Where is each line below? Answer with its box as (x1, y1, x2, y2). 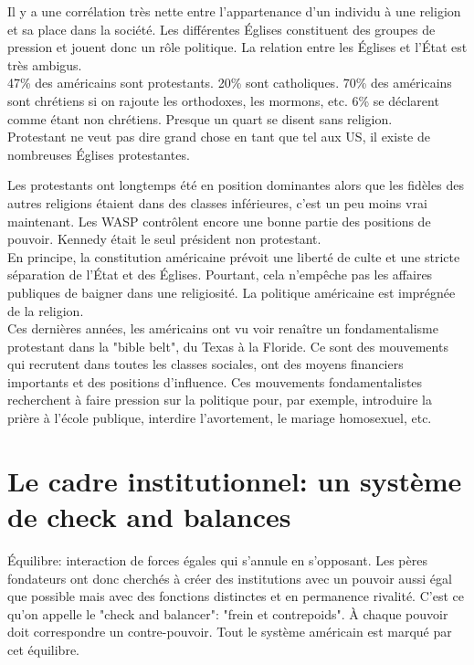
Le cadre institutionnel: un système (7, 461, 462, 499)
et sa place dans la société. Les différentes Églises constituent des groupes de (7, 19, 436, 38)
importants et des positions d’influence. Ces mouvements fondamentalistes (7, 372, 423, 391)
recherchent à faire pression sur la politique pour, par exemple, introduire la (7, 390, 432, 409)
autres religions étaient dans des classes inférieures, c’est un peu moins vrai (7, 193, 427, 212)
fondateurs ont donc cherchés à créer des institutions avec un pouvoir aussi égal (7, 568, 452, 587)
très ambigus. (7, 55, 82, 74)
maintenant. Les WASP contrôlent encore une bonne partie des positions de (7, 211, 431, 230)
